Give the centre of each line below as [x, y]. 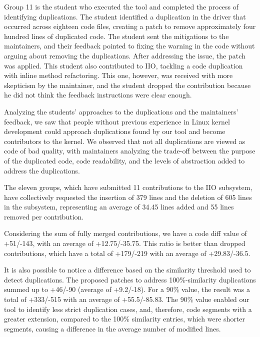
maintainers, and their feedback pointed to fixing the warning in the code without [129, 46]
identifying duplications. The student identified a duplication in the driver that [125, 16]
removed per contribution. [44, 216]
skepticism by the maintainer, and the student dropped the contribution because [127, 85]
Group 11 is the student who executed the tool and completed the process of [121, 6]
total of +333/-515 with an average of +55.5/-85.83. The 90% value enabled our [127, 299]
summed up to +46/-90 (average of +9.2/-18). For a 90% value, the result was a [127, 289]
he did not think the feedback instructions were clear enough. [98, 95]
